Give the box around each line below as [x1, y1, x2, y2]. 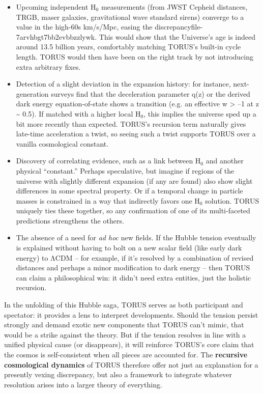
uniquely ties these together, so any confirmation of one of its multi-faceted [16, 205, 250, 216]
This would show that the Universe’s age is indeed [99, 31, 256, 42]
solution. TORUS [205, 195, 259, 206]
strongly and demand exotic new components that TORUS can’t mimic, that [4, 319, 244, 330]
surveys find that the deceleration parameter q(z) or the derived [51, 88, 250, 99]
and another [206, 155, 244, 166]
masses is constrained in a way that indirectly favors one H [16, 195, 200, 206]
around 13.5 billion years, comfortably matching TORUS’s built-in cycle [16, 41, 241, 52]
